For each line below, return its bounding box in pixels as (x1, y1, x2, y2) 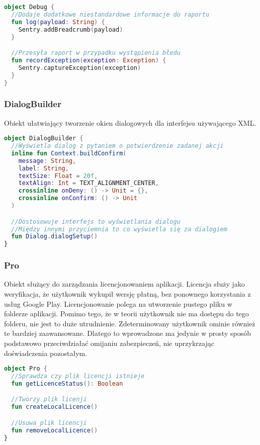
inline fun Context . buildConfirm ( (11, 149, 127, 157)
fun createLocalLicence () (11, 403, 98, 411)
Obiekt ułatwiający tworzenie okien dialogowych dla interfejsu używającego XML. (4, 117, 256, 128)
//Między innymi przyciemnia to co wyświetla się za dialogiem (11, 225, 227, 233)
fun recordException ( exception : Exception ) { (11, 56, 166, 64)
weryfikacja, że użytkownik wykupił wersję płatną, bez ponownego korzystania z (4, 288, 251, 299)
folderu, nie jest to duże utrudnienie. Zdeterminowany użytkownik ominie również (4, 318, 255, 328)
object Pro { (4, 365, 47, 373)
